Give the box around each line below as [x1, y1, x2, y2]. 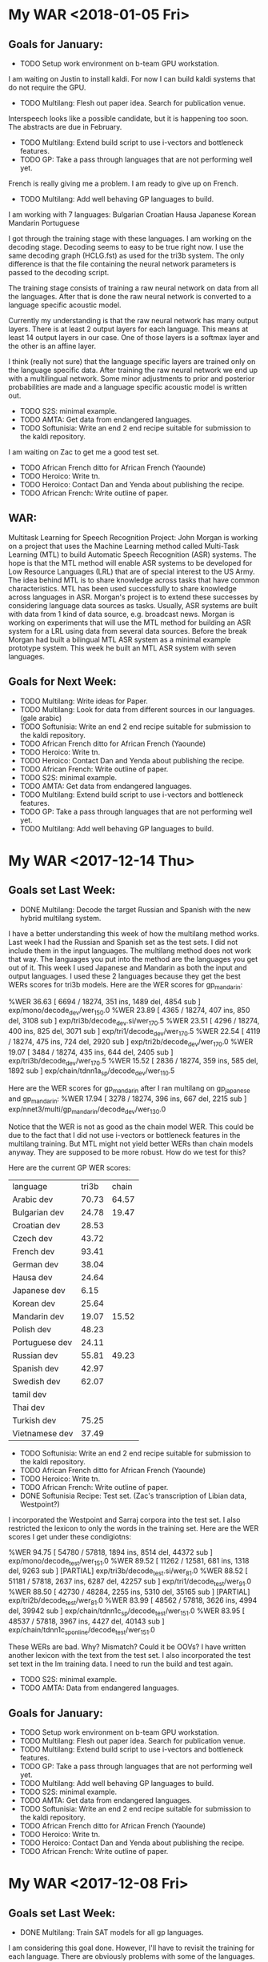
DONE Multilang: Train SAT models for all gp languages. [19, 1928, 204, 1937]
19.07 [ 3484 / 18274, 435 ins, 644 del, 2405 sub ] [8, 1047, 174, 1057]
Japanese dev [12, 1284, 66, 1295]
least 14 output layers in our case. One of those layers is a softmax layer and [8, 333, 260, 342]
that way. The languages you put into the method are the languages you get [8, 954, 258, 963]
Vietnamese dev [12, 1427, 74, 1439]
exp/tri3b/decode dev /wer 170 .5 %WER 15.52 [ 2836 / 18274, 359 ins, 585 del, [8, 1055, 258, 1067]
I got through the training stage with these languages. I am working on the [8, 234, 252, 243]
